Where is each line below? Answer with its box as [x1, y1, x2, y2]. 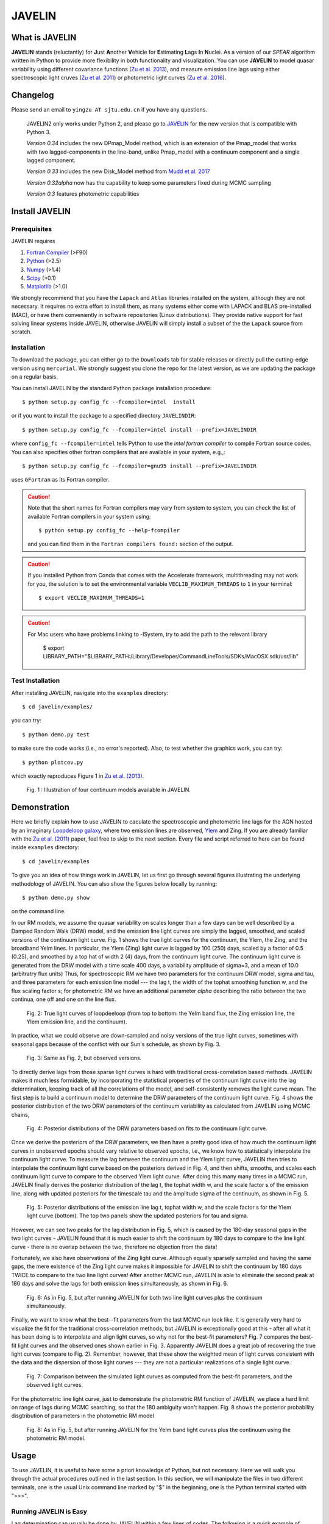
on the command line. [11, 908, 66, 915]
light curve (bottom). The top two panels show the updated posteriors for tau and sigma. [26, 1212, 249, 1219]
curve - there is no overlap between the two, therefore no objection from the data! [11, 1243, 218, 1250]
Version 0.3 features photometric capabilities [26, 190, 140, 198]
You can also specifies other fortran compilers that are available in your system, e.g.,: [11, 448, 225, 455]
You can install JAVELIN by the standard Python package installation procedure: [11, 384, 212, 391]
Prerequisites [11, 225, 52, 233]
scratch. [11, 328, 32, 335]
